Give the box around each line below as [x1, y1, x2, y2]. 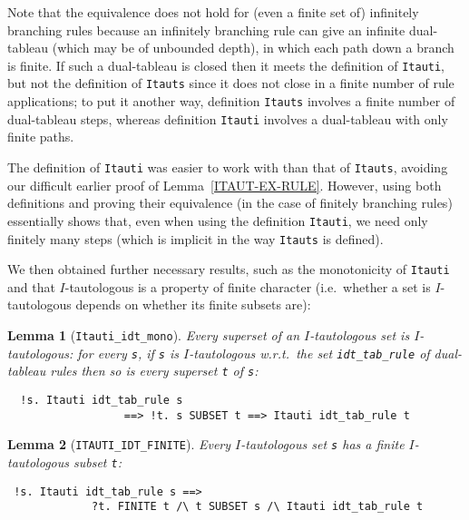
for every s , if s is [77, 343, 180, 362]
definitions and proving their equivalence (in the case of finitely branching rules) [7, 193, 453, 212]
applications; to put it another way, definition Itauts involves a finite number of [7, 92, 455, 111]
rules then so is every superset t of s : [50, 361, 259, 380]
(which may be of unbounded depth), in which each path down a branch [52, 38, 454, 57]
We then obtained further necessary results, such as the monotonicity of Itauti [7, 260, 450, 279]
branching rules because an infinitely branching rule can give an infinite [7, 20, 405, 39]
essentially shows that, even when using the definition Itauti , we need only [7, 211, 428, 230]
